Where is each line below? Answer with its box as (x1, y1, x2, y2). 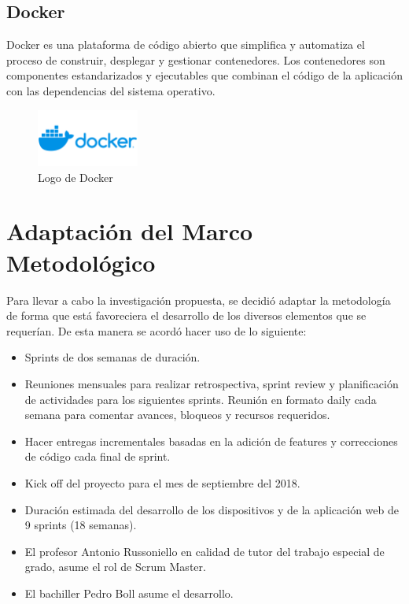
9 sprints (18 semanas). (24, 517, 137, 533)
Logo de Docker (38, 169, 113, 185)
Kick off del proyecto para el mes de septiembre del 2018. (24, 474, 300, 491)
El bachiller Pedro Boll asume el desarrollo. (24, 584, 234, 601)
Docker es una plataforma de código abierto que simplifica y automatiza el (6, 36, 365, 53)
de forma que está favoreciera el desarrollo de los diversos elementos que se (6, 307, 367, 324)
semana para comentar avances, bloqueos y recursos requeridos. (24, 406, 330, 423)
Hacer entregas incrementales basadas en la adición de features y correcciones (24, 432, 398, 449)
